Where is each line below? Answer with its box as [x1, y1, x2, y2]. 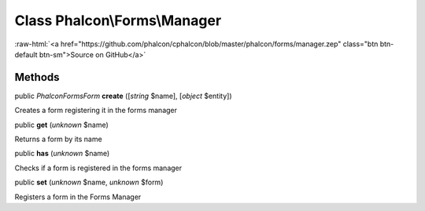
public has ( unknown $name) [14, 149, 110, 158]
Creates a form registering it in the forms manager [14, 106, 177, 115]
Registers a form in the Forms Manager [14, 192, 142, 202]
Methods [14, 71, 60, 84]
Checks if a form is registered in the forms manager [14, 163, 183, 173]
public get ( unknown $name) [14, 120, 109, 129]
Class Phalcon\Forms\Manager [14, 12, 222, 29]
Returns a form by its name [14, 134, 102, 144]
